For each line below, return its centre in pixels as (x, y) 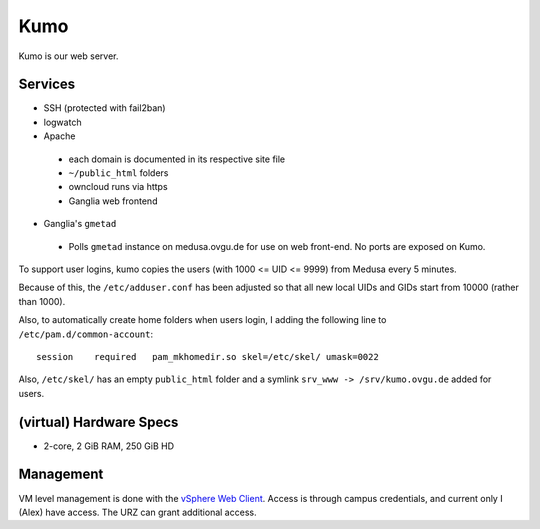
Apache (59, 136)
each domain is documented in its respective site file (177, 159)
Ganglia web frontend (113, 201)
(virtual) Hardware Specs (98, 421)
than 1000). (42, 301)
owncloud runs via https (118, 187)
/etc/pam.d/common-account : (86, 334)
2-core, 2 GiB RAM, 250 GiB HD (109, 446)
